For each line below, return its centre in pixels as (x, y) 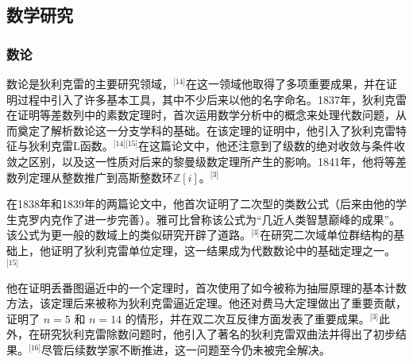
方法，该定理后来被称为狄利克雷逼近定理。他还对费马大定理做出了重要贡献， (206, 303)
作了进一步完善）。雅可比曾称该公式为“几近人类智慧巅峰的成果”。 (231, 219)
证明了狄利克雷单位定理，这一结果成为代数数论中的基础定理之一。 (223, 250)
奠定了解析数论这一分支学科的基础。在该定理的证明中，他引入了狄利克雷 (206, 130)
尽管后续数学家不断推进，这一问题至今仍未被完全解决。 (186, 349)
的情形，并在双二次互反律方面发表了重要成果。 (247, 318)
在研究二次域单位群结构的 (327, 235)
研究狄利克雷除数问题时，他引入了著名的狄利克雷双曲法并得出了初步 (217, 334)
